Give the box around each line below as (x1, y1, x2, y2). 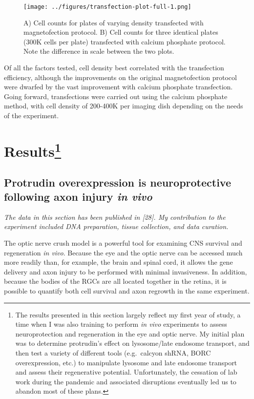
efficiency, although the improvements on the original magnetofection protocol (4, 72, 237, 82)
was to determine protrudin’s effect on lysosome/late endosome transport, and (15, 338, 250, 348)
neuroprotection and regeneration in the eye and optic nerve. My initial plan (15, 328, 245, 338)
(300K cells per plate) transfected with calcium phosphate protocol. (23, 36, 226, 46)
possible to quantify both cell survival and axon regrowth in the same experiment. (4, 286, 250, 296)
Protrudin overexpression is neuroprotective (4, 174, 232, 189)
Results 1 (4, 139, 62, 161)
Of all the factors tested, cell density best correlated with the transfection (4, 63, 224, 73)
